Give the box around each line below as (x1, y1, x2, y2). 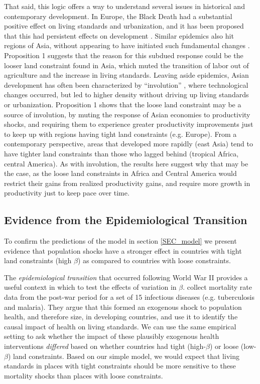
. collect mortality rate (183, 282, 252, 292)
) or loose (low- (209, 341, 256, 351)
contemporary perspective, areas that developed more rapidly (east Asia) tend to (4, 138, 253, 149)
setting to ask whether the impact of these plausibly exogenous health (4, 331, 219, 341)
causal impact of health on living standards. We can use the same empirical (4, 321, 236, 331)
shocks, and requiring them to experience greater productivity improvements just (4, 119, 253, 129)
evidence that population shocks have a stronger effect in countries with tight (4, 245, 242, 256)
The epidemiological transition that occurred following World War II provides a (4, 272, 248, 282)
